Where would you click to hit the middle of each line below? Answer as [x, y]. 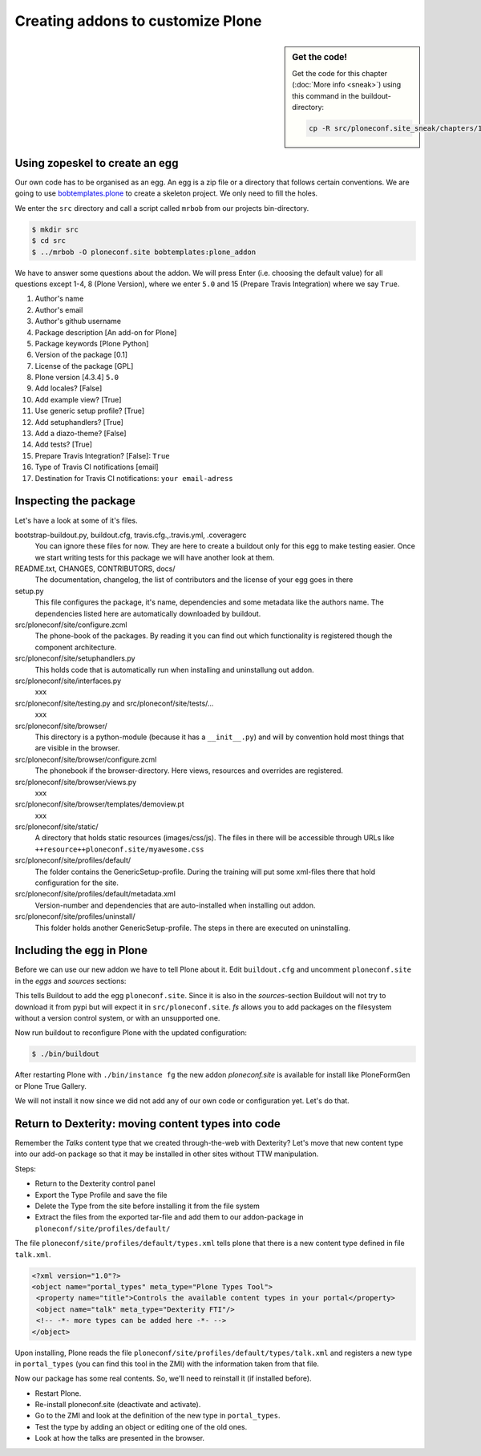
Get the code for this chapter [340, 73]
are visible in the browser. [77, 748]
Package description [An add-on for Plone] [106, 332]
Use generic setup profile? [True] [90, 411]
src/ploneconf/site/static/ [57, 827]
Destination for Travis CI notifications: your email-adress [134, 478]
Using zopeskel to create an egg [97, 163]
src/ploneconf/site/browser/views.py [76, 782]
